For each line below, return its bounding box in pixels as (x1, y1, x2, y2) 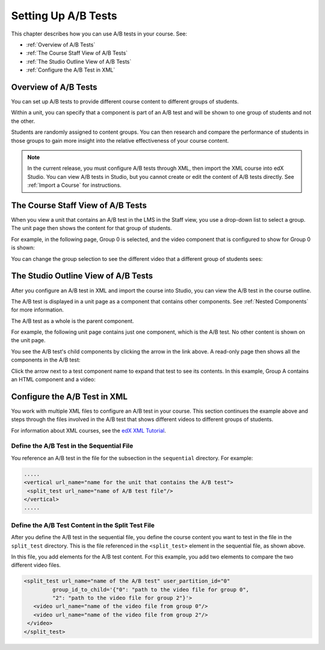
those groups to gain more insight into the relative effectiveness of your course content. (11, 137, 229, 144)
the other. (11, 117, 36, 125)
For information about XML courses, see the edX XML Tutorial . (11, 427, 166, 434)
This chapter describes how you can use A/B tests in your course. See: (11, 30, 188, 37)
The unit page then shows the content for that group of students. (11, 225, 173, 232)
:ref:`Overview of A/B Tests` (26, 41, 96, 48)
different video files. (11, 561, 61, 569)
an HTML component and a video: (11, 376, 96, 383)
